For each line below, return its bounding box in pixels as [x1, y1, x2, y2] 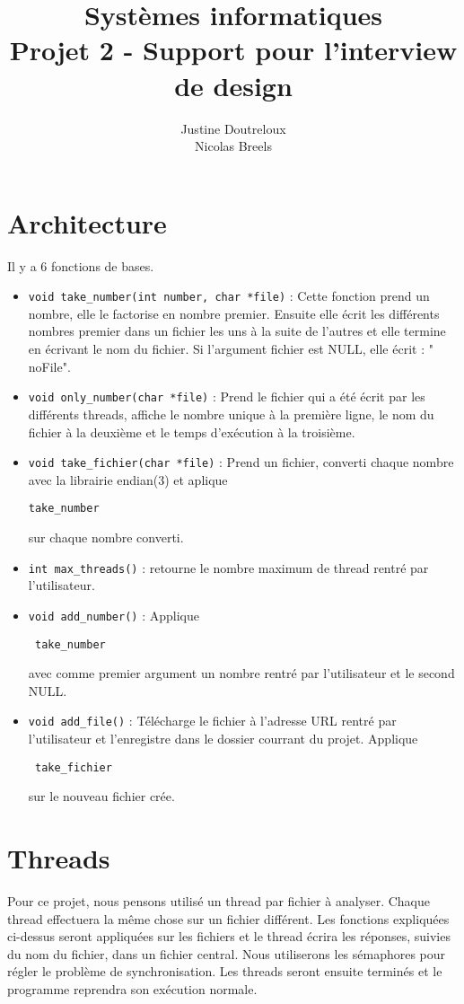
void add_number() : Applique [28, 605, 199, 624]
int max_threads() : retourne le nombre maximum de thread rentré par [28, 558, 429, 577]
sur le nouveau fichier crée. [28, 787, 175, 806]
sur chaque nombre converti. [28, 528, 184, 546]
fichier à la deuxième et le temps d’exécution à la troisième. [28, 422, 355, 441]
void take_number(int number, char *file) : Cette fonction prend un [28, 286, 430, 305]
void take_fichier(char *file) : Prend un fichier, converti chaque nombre [28, 453, 454, 471]
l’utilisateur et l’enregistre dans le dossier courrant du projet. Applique [28, 729, 418, 747]
